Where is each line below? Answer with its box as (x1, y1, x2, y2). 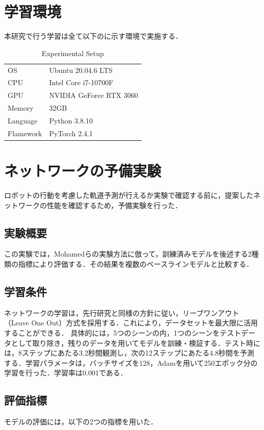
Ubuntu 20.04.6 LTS (49, 64, 113, 75)
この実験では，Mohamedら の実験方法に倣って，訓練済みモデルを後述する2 (4, 248, 252, 259)
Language (8, 115, 38, 125)
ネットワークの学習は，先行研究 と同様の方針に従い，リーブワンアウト (4, 307, 240, 318)
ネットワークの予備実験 (4, 160, 162, 181)
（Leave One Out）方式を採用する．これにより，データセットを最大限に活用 (4, 317, 258, 328)
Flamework (8, 128, 42, 138)
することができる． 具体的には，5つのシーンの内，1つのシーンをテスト (4, 327, 241, 338)
